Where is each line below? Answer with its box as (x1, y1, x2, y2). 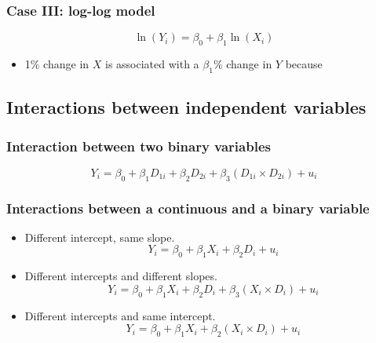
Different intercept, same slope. (24, 228, 175, 245)
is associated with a (104, 56, 199, 72)
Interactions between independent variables (6, 95, 367, 119)
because (285, 56, 323, 72)
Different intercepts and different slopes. (24, 268, 217, 284)
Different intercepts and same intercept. (24, 307, 216, 323)
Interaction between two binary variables (6, 136, 271, 155)
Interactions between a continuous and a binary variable (6, 198, 370, 217)
